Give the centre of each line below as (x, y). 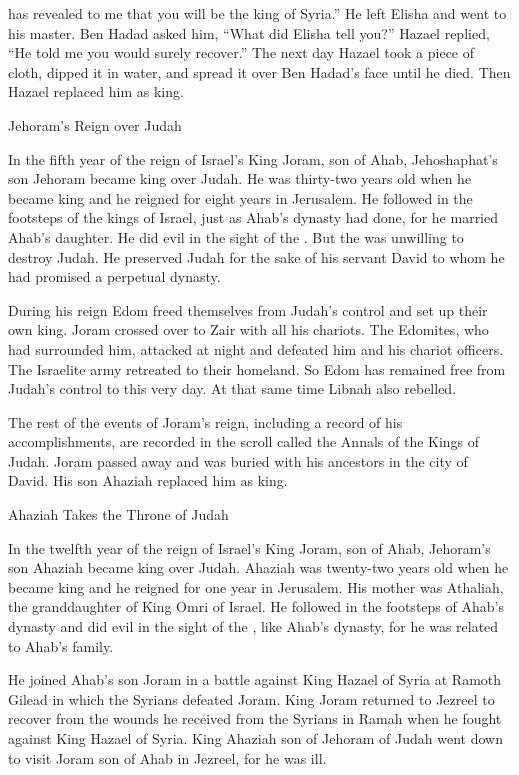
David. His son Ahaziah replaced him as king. (148, 480)
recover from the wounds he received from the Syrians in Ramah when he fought (255, 718)
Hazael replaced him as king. (96, 91)
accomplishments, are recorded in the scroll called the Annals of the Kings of (244, 441)
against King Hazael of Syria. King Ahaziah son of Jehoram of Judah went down (255, 738)
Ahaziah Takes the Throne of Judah (118, 514)
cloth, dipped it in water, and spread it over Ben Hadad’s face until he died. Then (259, 71)
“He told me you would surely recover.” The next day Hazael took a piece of (241, 52)
